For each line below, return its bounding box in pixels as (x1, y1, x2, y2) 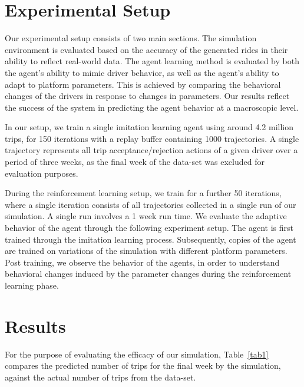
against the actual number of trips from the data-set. (5, 371, 196, 383)
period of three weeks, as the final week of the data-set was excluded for (5, 156, 265, 168)
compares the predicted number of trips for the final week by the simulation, (5, 359, 281, 372)
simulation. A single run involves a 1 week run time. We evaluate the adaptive (5, 210, 287, 222)
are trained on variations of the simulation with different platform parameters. (5, 244, 288, 257)
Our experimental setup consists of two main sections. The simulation (5, 32, 257, 44)
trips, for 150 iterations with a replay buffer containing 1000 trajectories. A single (5, 132, 299, 144)
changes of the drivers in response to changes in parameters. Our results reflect (5, 90, 290, 102)
